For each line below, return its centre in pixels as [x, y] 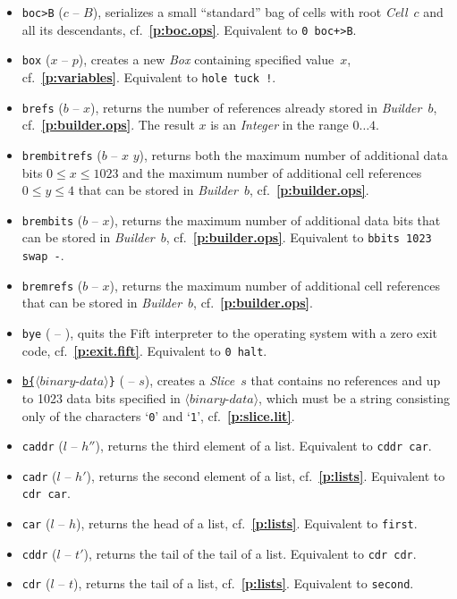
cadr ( [39, 475]
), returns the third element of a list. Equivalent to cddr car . [263, 446]
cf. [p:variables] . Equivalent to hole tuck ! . [149, 76]
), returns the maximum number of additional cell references [275, 285]
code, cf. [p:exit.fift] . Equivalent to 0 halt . [144, 350]
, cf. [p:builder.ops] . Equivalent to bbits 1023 [299, 237]
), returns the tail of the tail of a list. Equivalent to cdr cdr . [250, 553]
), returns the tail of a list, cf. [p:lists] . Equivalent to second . [243, 583]
